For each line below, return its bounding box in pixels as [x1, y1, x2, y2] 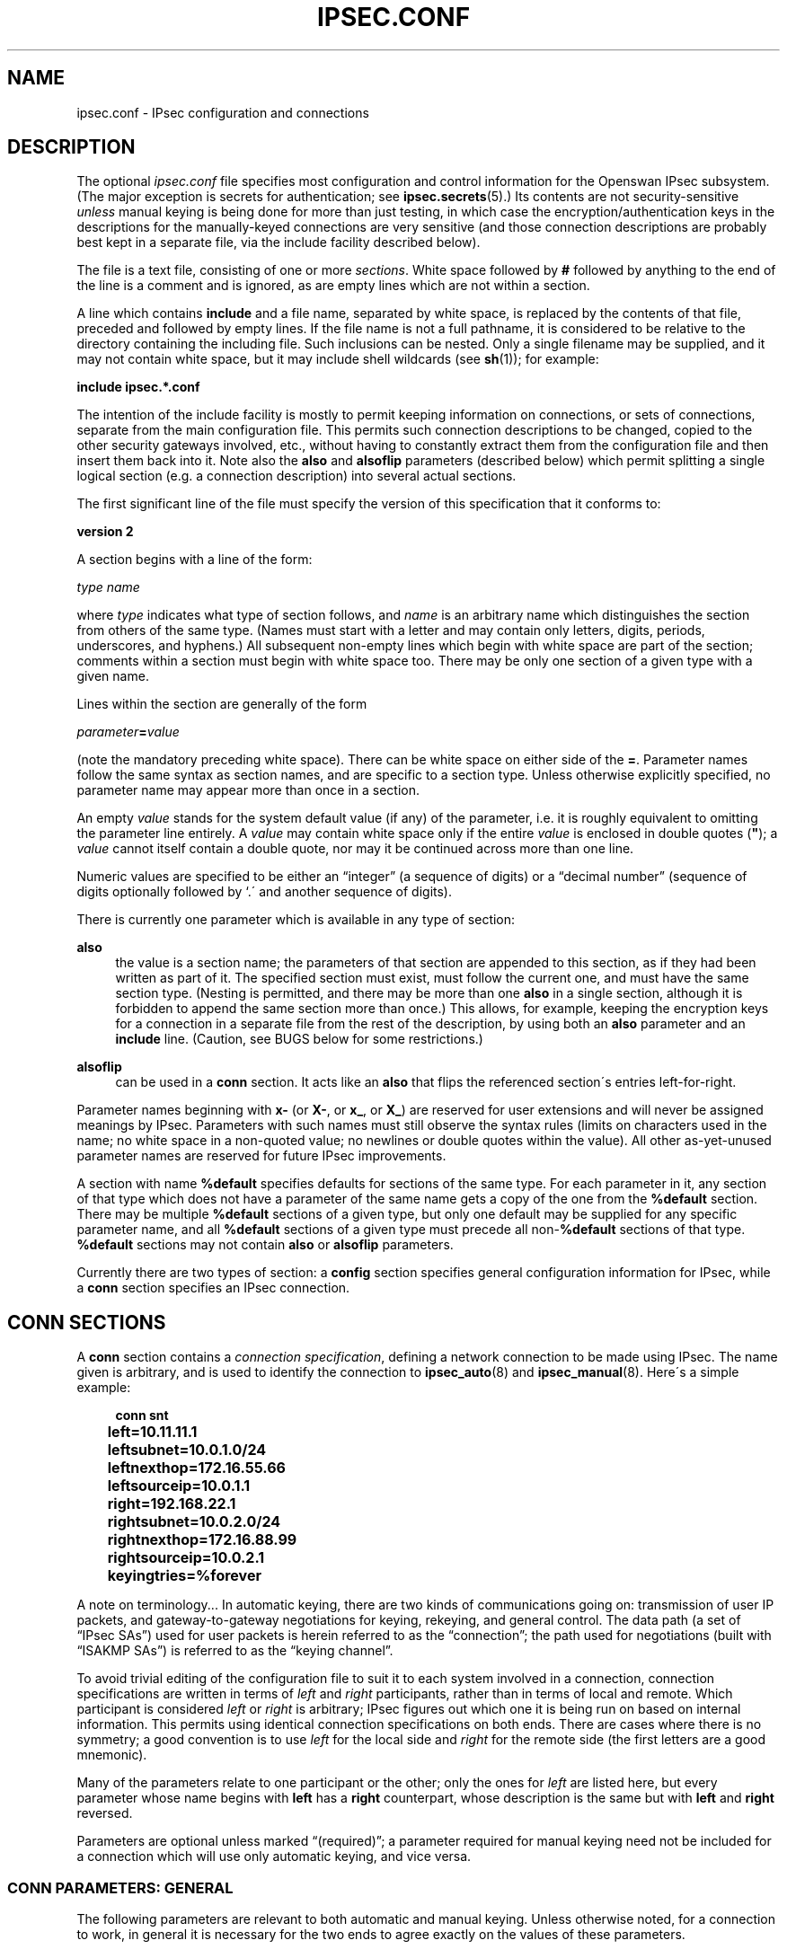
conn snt [115, 1407, 169, 1424]
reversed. [76, 1805, 133, 1821]
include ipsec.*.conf [76, 379, 200, 395]
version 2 [76, 524, 134, 540]
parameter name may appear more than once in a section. [76, 782, 420, 798]
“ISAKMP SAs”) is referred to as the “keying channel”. [76, 1643, 393, 1659]
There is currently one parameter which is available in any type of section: [76, 912, 516, 928]
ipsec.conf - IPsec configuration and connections [76, 104, 369, 120]
